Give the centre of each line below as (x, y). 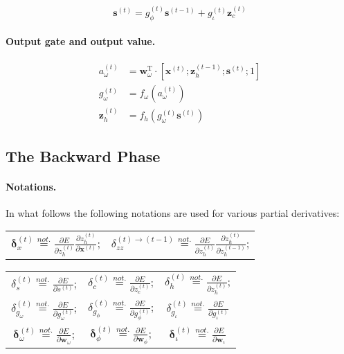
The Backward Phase (83, 156)
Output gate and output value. (81, 41)
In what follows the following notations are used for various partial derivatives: (173, 212)
